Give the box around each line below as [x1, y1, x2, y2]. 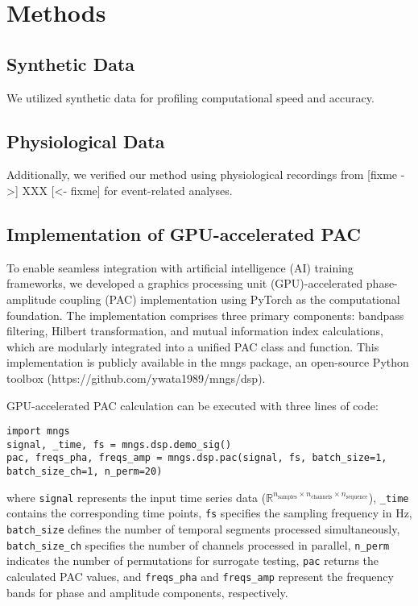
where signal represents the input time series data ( [6, 488, 267, 505]
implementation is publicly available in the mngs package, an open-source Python [6, 354, 409, 371]
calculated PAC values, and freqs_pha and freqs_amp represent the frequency [6, 568, 394, 585]
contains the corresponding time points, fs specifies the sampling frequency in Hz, [6, 504, 412, 521]
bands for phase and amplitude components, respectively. [6, 583, 288, 600]
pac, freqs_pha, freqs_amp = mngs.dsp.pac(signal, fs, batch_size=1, [6, 452, 387, 464]
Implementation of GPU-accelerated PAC [6, 221, 361, 246]
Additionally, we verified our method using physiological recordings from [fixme [6, 166, 398, 183]
